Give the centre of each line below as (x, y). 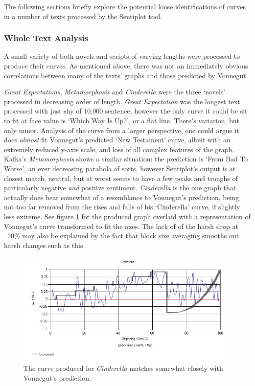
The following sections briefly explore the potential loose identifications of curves (125, 6)
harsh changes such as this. (45, 245)
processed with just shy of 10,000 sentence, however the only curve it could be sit (126, 111)
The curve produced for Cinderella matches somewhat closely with (123, 368)
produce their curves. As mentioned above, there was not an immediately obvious (126, 66)
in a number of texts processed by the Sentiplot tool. (83, 16)
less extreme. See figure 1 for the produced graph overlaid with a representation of (127, 216)
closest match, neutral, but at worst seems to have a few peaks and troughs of (121, 178)
